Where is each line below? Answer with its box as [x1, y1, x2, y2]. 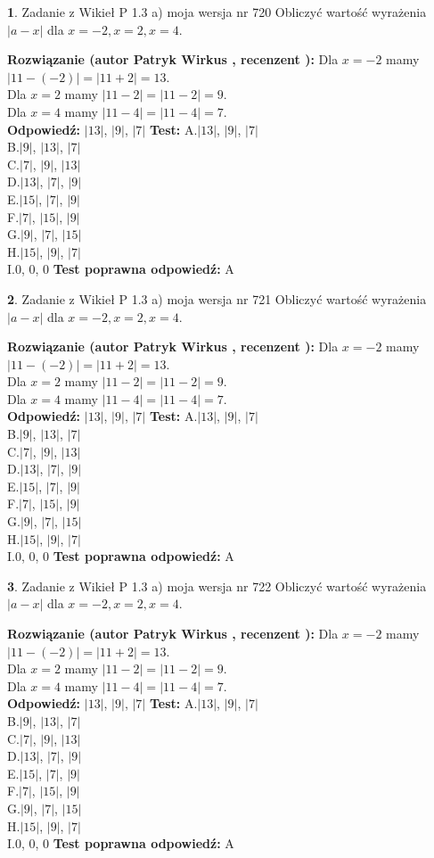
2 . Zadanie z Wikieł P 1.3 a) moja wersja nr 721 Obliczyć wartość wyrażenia [7, 289, 427, 308]
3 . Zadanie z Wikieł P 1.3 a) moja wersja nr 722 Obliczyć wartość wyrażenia [7, 576, 427, 595]
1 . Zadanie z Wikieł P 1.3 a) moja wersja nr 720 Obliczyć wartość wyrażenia [7, 3, 427, 21]
